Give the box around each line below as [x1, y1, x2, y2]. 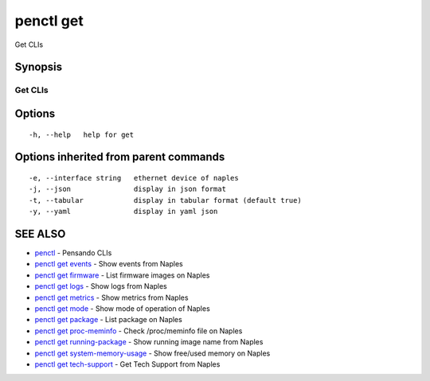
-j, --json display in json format [29, 185, 227, 194]
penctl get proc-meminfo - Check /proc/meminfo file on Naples [34, 326, 243, 336]
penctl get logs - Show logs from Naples [34, 282, 167, 291]
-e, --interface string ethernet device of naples [29, 173, 239, 182]
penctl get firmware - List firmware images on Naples [34, 270, 210, 280]
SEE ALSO [14, 227, 66, 240]
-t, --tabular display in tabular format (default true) [29, 196, 302, 204]
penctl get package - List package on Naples [34, 315, 182, 325]
